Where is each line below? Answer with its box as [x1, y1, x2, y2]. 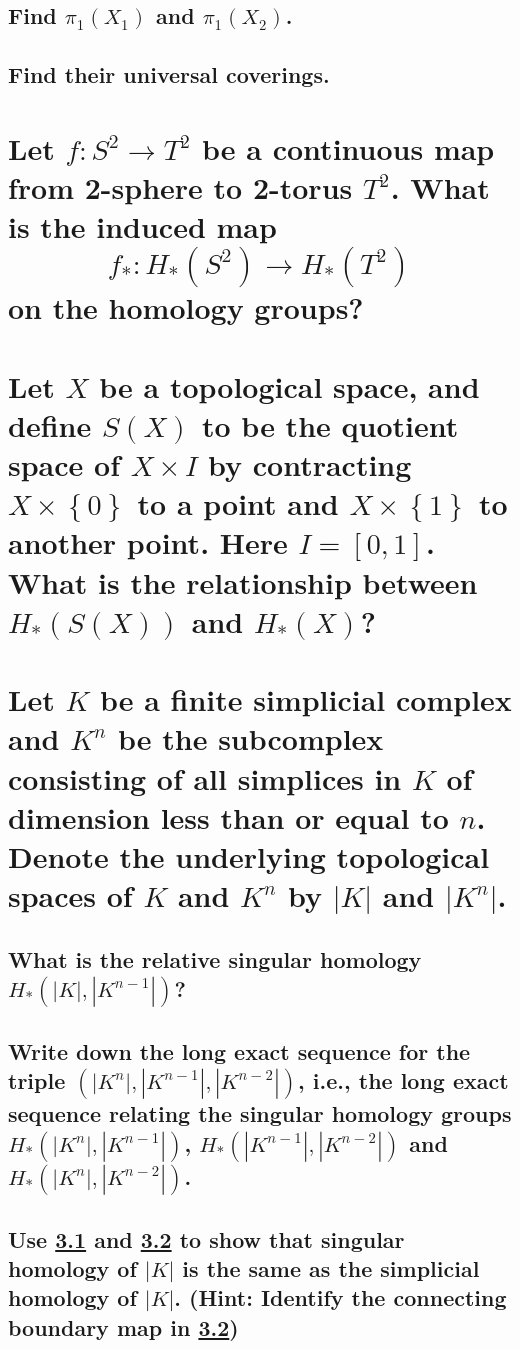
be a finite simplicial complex [99, 679, 512, 720]
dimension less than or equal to [8, 796, 449, 837]
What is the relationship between [8, 561, 478, 602]
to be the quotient [202, 404, 459, 445]
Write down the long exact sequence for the [8, 1035, 471, 1066]
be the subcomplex [118, 718, 384, 759]
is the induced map [8, 206, 277, 247]
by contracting [208, 444, 412, 485]
